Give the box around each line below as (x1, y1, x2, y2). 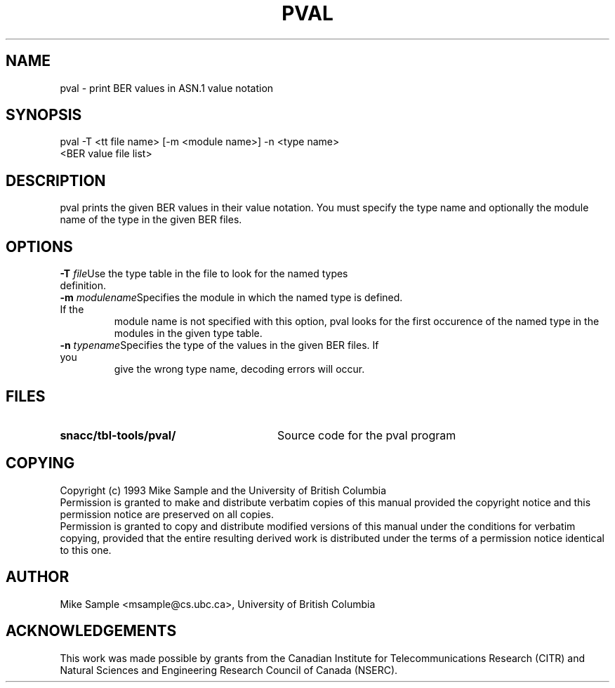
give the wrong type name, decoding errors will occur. (114, 363, 365, 376)
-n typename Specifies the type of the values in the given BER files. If (60, 339, 379, 352)
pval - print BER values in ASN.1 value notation (60, 81, 274, 94)
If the (60, 303, 84, 316)
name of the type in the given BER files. (60, 213, 242, 226)
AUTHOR (6, 568, 70, 586)
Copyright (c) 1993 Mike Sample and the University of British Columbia (60, 484, 387, 496)
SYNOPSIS (6, 106, 82, 124)
